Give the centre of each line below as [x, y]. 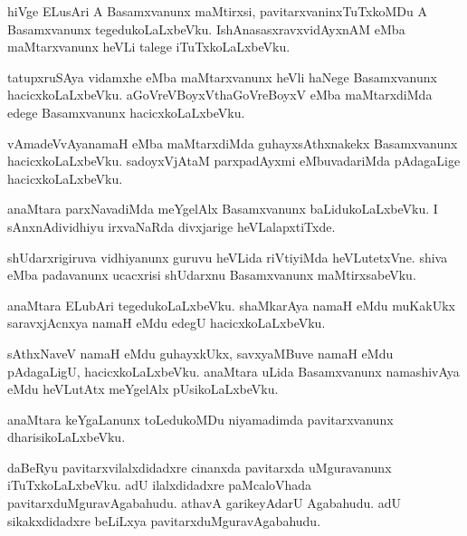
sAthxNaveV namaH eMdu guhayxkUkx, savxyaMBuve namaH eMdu [200, 353]
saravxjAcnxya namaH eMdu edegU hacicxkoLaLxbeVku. [167, 323]
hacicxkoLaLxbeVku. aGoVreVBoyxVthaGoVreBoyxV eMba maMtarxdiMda [220, 95]
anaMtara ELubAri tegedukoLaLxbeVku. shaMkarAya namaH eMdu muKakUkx [231, 305]
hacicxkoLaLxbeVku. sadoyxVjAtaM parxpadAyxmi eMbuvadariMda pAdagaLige [234, 161]
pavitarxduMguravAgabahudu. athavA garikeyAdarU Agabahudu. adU [205, 503]
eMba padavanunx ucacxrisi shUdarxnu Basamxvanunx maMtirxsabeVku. [212, 275]
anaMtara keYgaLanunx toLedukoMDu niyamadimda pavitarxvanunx [200, 419]
